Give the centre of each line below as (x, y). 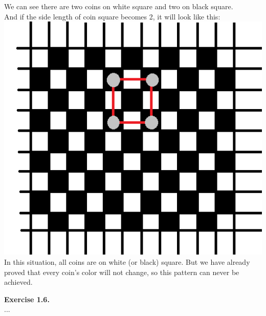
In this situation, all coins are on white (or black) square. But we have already (127, 262)
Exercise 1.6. (27, 299)
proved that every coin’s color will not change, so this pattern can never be (122, 272)
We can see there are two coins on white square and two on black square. (119, 6)
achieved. (18, 282)
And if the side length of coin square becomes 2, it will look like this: (112, 16)
